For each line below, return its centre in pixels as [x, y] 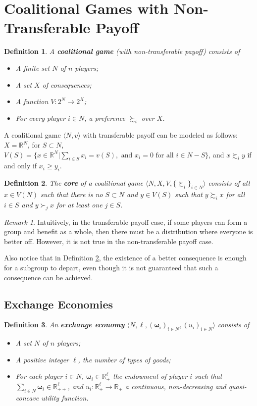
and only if [21, 166]
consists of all [229, 183]
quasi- [237, 386]
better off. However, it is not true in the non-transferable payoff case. [109, 241]
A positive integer [42, 359]
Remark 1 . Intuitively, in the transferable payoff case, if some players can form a [126, 222]
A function [32, 101]
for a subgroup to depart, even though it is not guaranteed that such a [111, 268]
